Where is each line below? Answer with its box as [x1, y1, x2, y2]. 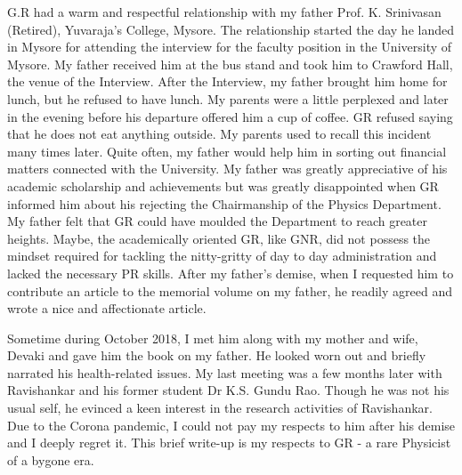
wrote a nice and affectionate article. [7, 299, 207, 318]
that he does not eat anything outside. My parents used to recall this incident [7, 125, 432, 143]
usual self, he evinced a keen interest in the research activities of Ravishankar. [7, 399, 433, 417]
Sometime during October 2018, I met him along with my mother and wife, [7, 328, 418, 347]
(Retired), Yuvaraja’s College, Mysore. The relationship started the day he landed [7, 20, 454, 38]
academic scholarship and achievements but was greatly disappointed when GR [7, 176, 439, 195]
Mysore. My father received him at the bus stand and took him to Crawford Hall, [7, 54, 453, 73]
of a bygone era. [7, 450, 94, 469]
